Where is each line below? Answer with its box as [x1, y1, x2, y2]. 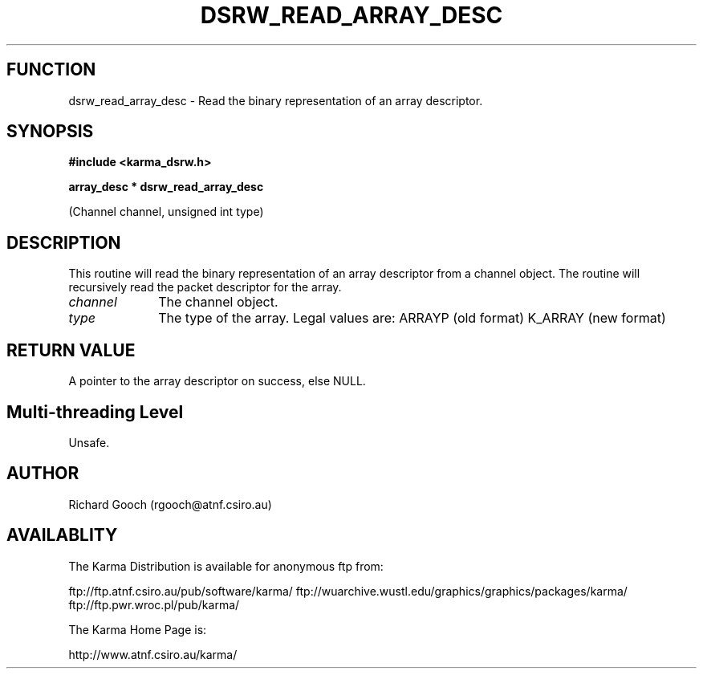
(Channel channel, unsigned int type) [68, 205, 264, 219]
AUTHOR [6, 463, 79, 484]
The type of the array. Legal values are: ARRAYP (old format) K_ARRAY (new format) [158, 310, 666, 327]
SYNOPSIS [6, 121, 94, 142]
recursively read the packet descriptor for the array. [68, 280, 342, 295]
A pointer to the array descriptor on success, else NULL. [68, 374, 366, 388]
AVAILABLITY [6, 525, 118, 546]
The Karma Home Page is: [68, 622, 207, 636]
